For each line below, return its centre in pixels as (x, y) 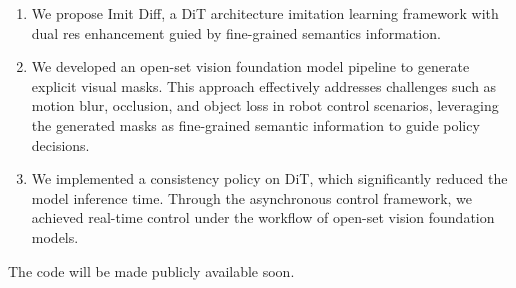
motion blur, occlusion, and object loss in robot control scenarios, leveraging (265, 105)
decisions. (60, 144)
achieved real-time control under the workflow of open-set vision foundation (263, 217)
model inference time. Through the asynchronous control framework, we (252, 197)
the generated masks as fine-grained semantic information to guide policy (255, 124)
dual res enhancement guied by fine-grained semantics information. (236, 32)
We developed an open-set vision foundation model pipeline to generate (250, 66)
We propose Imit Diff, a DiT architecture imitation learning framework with (265, 13)
